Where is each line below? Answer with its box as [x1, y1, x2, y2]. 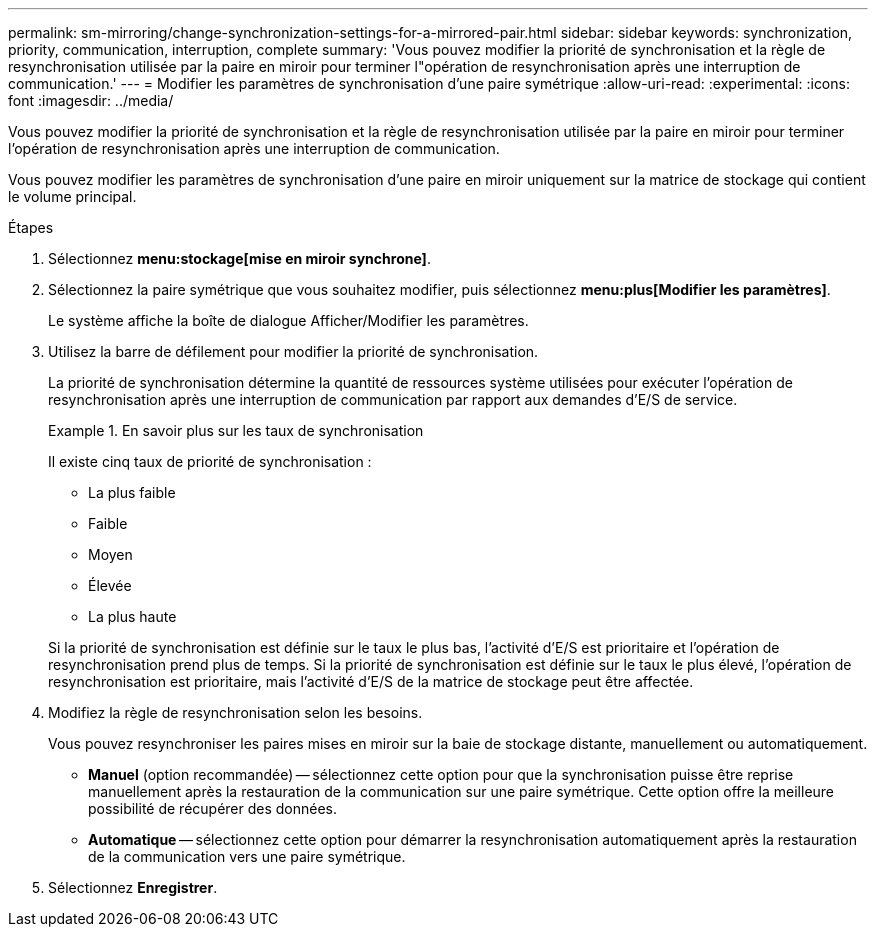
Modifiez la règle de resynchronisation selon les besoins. [48, 704, 423, 721]
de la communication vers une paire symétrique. [88, 848, 406, 865]
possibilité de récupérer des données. [88, 800, 338, 817]
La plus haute [88, 608, 177, 625]
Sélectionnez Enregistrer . [48, 879, 218, 896]
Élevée [88, 577, 132, 594]
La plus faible [88, 484, 176, 501]
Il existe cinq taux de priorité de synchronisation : [48, 453, 372, 470]
